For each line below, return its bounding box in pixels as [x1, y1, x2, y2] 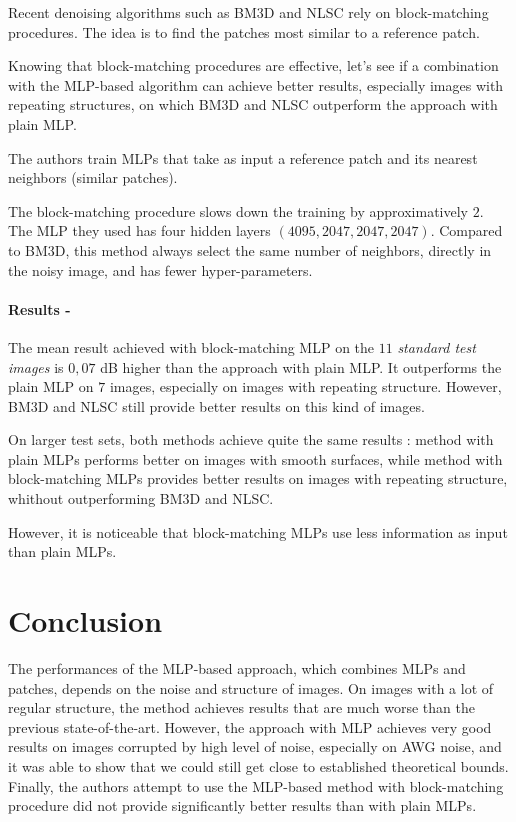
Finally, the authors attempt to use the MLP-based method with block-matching [8, 775, 504, 796]
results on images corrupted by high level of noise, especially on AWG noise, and [8, 736, 502, 757]
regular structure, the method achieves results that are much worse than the [8, 697, 475, 718]
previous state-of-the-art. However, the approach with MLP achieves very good [8, 716, 492, 737]
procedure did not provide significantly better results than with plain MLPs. [8, 795, 477, 816]
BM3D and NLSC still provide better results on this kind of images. [8, 395, 425, 416]
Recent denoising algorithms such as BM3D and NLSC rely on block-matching [8, 2, 489, 22]
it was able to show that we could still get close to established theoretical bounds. [8, 755, 509, 776]
